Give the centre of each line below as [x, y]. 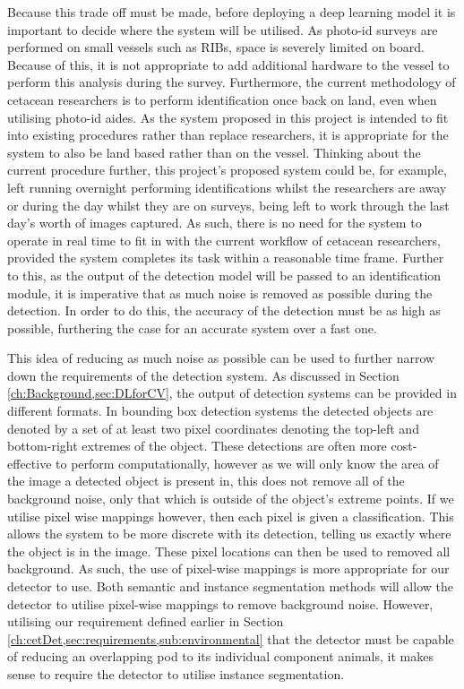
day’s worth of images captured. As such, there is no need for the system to [215, 223]
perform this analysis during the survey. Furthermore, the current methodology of [232, 82]
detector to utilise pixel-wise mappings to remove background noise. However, [220, 603]
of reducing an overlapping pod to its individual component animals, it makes [220, 656]
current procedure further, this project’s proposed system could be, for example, [227, 170]
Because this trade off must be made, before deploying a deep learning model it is [232, 12]
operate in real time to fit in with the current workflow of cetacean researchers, [224, 240]
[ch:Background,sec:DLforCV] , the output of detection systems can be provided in [232, 393]
